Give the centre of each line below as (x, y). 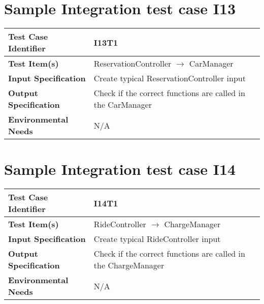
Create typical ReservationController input (170, 78)
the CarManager (123, 105)
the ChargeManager (129, 265)
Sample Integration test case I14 (120, 169)
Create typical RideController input (157, 239)
